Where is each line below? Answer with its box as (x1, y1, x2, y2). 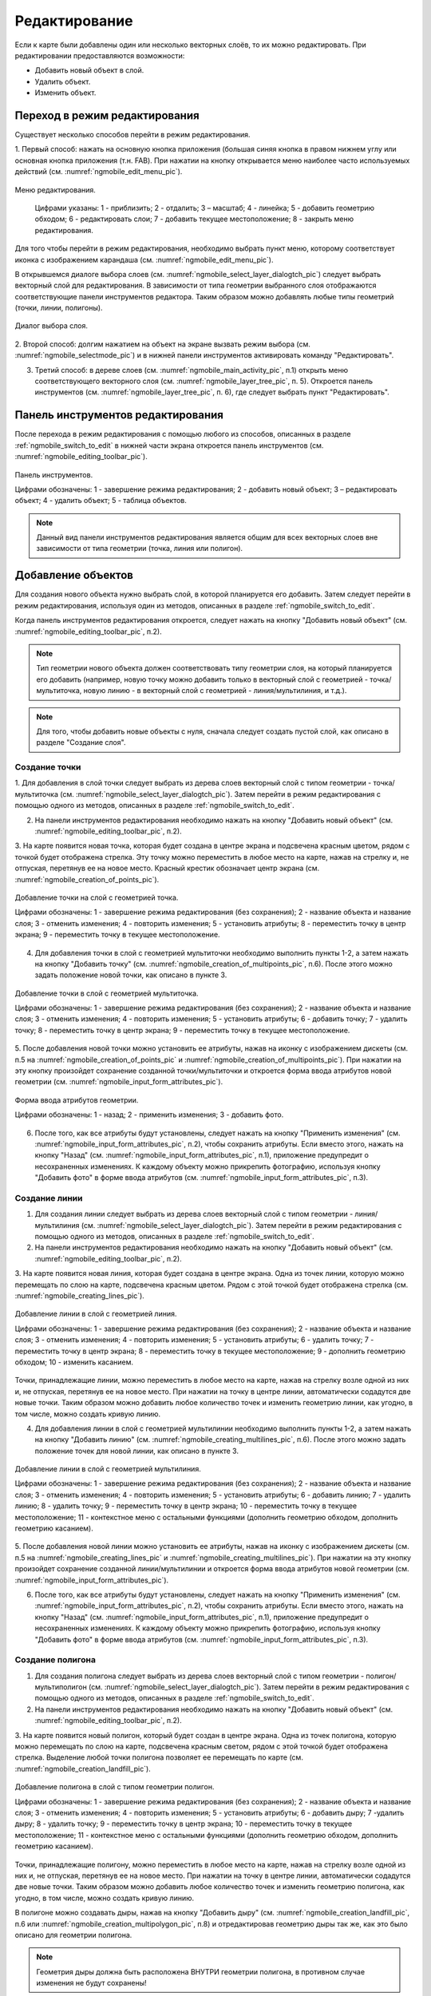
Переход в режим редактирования (14, 109, 200, 122)
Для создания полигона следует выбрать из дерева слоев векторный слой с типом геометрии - (34, 1671, 365, 1681)
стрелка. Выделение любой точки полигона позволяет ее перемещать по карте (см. (14, 1752, 303, 1762)
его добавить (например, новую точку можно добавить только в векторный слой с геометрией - (36, 675, 369, 684)
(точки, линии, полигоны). (14, 303, 103, 313)
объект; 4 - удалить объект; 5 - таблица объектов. (14, 496, 188, 505)
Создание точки (14, 762, 81, 773)
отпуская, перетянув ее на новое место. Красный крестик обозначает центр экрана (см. (14, 863, 320, 873)
